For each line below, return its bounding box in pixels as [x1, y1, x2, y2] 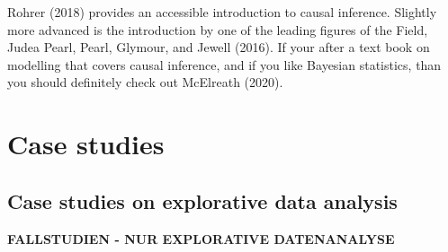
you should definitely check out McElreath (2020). [7, 73, 283, 91]
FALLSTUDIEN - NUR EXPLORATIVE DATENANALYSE [7, 229, 395, 248]
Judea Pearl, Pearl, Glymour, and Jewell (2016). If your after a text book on [7, 38, 430, 56]
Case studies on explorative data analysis [7, 187, 398, 214]
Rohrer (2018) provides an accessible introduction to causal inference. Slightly [7, 3, 437, 21]
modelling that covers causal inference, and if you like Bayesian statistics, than [7, 55, 442, 74]
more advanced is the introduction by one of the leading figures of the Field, [7, 20, 428, 39]
